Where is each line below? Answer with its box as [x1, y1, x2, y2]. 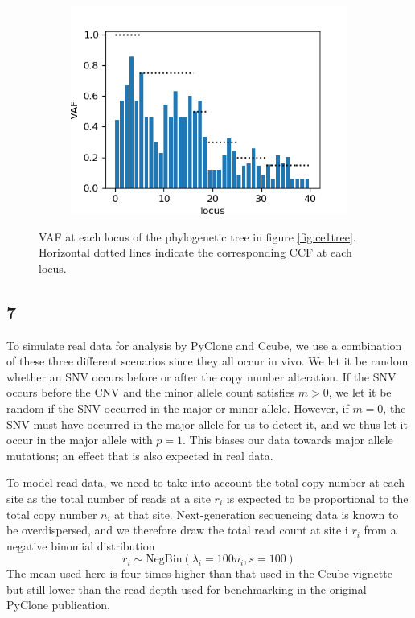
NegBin [146, 554, 183, 566]
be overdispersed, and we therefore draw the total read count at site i [6, 521, 348, 538]
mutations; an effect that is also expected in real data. [6, 447, 273, 463]
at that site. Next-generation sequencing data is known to [114, 505, 399, 522]
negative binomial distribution [6, 537, 155, 554]
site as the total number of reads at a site [6, 489, 211, 506]
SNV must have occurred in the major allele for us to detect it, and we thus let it [6, 415, 408, 432]
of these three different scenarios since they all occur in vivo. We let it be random [6, 352, 409, 369]
